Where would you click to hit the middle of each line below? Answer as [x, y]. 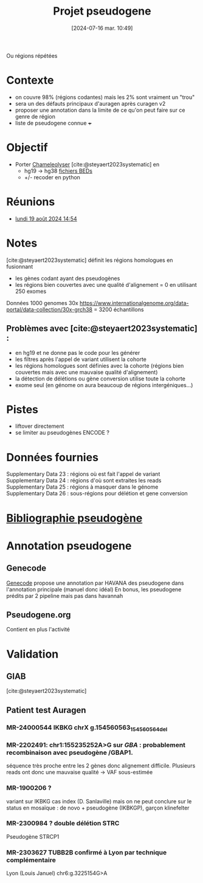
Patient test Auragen [46, 710]
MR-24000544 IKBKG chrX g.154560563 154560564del [87, 728]
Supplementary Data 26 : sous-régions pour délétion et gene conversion [97, 493]
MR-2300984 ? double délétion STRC [63, 823]
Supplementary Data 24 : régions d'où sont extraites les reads [84, 481]
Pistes [22, 409]
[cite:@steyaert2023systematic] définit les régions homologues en [90, 260]
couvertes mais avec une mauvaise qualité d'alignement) [86, 372]
